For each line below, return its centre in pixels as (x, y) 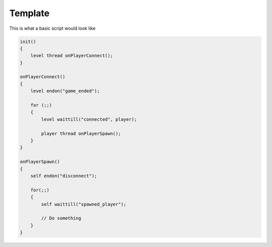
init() (28, 41)
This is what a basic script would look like (52, 28)
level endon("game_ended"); (65, 91)
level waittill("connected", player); (89, 119)
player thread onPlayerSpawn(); (81, 133)
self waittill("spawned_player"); (84, 204)
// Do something (61, 218)
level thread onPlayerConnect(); (72, 56)
